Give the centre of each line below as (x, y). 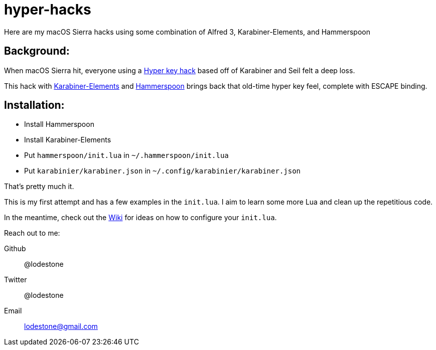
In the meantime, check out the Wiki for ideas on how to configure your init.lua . (140, 218)
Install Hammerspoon (59, 124)
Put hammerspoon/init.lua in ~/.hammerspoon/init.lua (126, 155)
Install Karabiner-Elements (68, 140)
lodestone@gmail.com (61, 326)
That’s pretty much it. (39, 187)
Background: (37, 51)
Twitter (16, 280)
